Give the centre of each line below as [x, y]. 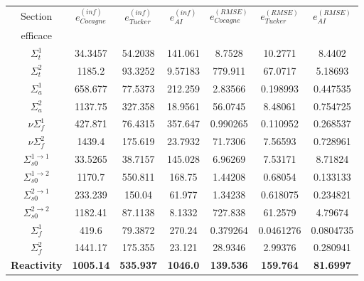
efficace [36, 35]
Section [37, 16]
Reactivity [37, 265]
